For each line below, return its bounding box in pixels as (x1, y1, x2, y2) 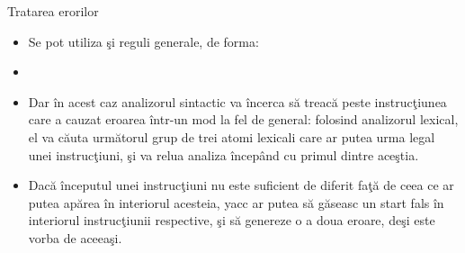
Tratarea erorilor (7, 2, 99, 20)
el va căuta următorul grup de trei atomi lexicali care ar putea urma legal (28, 127, 435, 146)
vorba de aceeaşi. (28, 228, 122, 247)
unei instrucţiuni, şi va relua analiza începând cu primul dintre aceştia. (28, 145, 419, 164)
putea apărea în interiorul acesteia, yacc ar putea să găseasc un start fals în (28, 193, 444, 212)
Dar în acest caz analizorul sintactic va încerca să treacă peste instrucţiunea (28, 92, 447, 111)
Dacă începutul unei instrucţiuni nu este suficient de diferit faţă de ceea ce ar (28, 176, 454, 194)
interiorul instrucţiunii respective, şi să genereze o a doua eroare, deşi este (28, 211, 435, 230)
